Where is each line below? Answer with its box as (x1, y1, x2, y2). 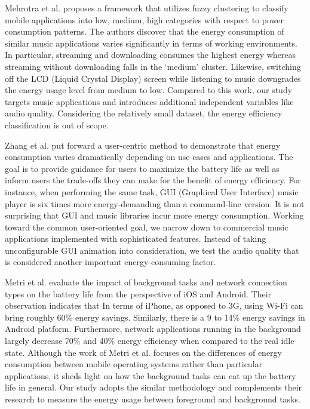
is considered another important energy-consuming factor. (5, 256, 216, 268)
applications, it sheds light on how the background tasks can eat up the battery (5, 369, 296, 382)
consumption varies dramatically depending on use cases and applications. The (5, 150, 293, 163)
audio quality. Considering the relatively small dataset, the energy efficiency (5, 107, 283, 119)
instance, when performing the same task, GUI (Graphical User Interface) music (5, 185, 299, 198)
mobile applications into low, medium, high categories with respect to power (5, 13, 284, 26)
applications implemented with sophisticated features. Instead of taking (5, 232, 266, 245)
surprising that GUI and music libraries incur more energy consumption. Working (5, 209, 304, 222)
